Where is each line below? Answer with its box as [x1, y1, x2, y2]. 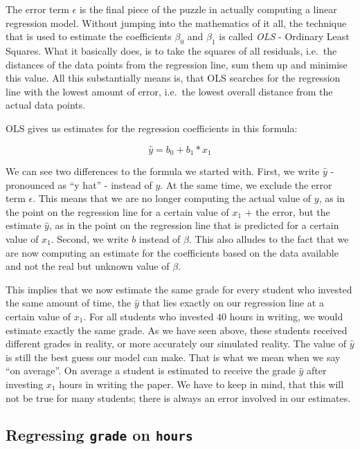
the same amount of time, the [6, 295, 132, 310]
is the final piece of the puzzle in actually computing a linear [79, 2, 337, 16]
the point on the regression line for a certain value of [6, 204, 229, 219]
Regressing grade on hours [6, 424, 193, 446]
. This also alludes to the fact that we [189, 231, 349, 246]
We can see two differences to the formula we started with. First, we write [6, 164, 320, 178]
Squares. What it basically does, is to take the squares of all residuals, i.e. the [6, 43, 337, 57]
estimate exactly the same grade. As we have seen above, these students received [6, 322, 348, 337]
